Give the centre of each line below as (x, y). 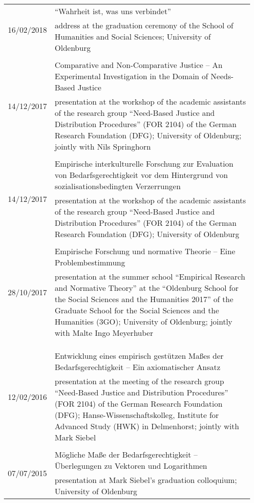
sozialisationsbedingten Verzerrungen (118, 186)
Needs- (222, 76)
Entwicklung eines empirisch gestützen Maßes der (139, 356)
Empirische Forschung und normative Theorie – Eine (145, 251)
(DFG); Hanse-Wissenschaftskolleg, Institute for (137, 415)
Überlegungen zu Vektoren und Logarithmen (131, 466)
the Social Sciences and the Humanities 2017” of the (144, 299)
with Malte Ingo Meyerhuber (104, 333)
